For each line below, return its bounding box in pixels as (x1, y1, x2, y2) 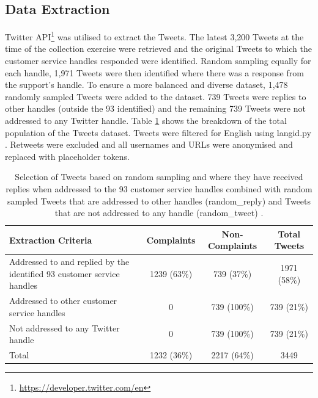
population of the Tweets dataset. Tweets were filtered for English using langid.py (5, 126, 311, 139)
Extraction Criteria (9, 233, 92, 246)
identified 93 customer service (9, 267, 120, 280)
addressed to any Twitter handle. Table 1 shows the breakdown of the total (5, 114, 287, 127)
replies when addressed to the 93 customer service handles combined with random (6, 182, 312, 195)
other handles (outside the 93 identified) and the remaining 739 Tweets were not (5, 102, 306, 115)
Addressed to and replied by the (9, 255, 130, 268)
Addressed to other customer (9, 294, 117, 307)
